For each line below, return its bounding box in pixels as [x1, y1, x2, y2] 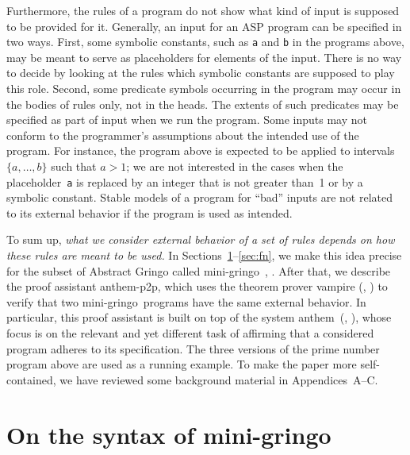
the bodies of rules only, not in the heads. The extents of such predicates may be [6, 95, 399, 112]
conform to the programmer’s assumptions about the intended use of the [6, 126, 359, 143]
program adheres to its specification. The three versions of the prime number [6, 340, 380, 357]
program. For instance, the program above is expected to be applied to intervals [6, 142, 395, 159]
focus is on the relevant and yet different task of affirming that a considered [6, 325, 374, 341]
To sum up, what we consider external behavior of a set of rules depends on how [6, 231, 395, 248]
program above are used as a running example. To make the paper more [6, 356, 357, 372]
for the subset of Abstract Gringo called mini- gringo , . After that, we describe [6, 262, 391, 279]
